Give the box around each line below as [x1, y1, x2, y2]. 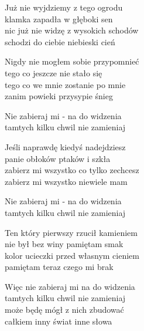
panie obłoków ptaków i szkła [5, 152, 111, 164]
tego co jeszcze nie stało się [5, 66, 102, 79]
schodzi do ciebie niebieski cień [5, 35, 115, 48]
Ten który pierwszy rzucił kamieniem [5, 226, 138, 238]
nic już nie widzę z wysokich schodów [5, 24, 139, 36]
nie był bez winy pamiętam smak [5, 238, 124, 250]
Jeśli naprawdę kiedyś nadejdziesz [5, 140, 126, 153]
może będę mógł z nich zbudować [5, 303, 124, 316]
